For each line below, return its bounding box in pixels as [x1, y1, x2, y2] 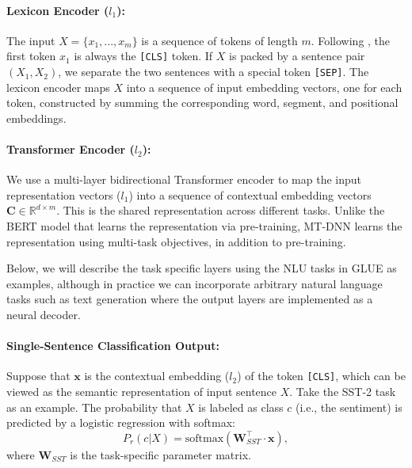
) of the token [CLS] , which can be [237, 367, 406, 384]
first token [6, 48, 56, 64]
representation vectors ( [6, 186, 121, 203]
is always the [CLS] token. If [74, 48, 213, 64]
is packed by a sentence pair [229, 48, 365, 64]
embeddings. [6, 109, 67, 126]
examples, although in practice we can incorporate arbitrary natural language [6, 275, 383, 291]
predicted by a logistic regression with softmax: [6, 414, 235, 431]
